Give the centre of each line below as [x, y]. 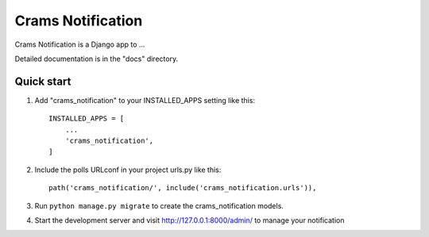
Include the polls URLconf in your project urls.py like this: [128, 170]
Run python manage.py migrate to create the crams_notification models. [159, 205]
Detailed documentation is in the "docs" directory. [97, 59]
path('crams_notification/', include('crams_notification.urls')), [183, 188]
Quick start [43, 81]
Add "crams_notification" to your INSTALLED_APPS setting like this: [145, 100]
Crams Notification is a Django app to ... [80, 44]
